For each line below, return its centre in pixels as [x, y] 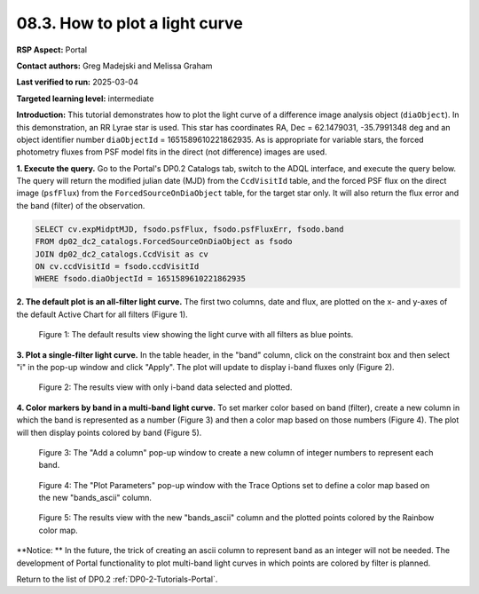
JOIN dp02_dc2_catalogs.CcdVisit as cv [122, 254]
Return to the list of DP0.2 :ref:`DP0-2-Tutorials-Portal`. [117, 579]
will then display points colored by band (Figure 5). [109, 432]
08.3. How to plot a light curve [130, 23]
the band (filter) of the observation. [81, 205]
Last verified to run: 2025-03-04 [78, 82]
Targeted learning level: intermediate [85, 99]
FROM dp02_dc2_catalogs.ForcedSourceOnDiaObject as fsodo [164, 242]
